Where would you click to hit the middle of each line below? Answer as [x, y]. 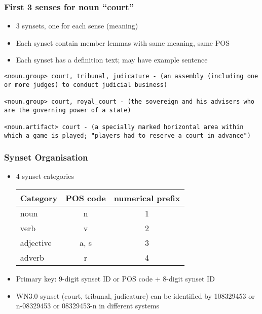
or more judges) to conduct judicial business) [86, 85]
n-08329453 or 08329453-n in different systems [88, 306]
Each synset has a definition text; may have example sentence [112, 60]
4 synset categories [45, 176]
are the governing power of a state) [68, 110]
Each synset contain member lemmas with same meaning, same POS [123, 42]
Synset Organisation [46, 157]
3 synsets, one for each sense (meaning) [77, 26]
